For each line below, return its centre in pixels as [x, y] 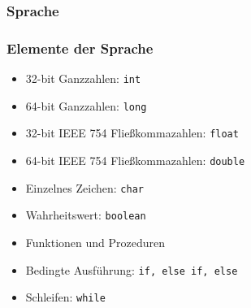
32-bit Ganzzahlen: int [83, 78]
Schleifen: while [65, 297]
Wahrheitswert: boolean [86, 215]
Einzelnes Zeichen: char [84, 187]
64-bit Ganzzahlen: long [86, 105]
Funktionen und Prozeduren [95, 242]
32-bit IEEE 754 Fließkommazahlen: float [132, 133]
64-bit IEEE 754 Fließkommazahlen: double [135, 161]
